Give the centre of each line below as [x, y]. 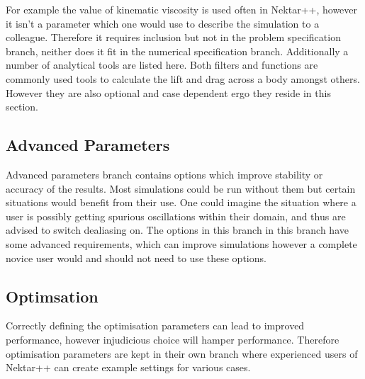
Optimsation [52, 296]
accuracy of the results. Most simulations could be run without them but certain [181, 188]
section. [22, 107]
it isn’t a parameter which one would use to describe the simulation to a [163, 23]
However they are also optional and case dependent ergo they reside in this [168, 92]
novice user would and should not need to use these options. [136, 258]
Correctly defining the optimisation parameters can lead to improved [155, 326]
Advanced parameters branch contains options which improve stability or [164, 174]
